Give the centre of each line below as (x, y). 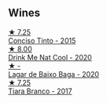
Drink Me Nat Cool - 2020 (50, 57)
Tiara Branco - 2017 (40, 91)
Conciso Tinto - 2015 (42, 40)
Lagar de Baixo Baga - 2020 (54, 74)
